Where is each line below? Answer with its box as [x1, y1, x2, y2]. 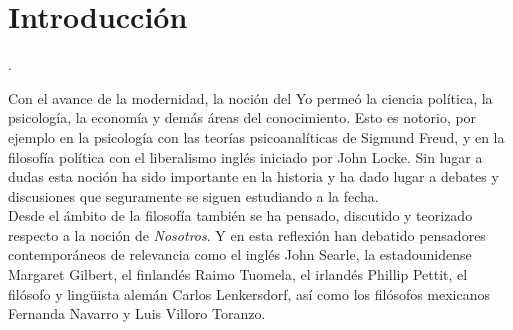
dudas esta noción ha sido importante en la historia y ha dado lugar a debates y [8, 166, 499, 187]
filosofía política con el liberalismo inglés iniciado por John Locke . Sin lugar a [8, 146, 483, 167]
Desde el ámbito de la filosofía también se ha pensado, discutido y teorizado [8, 205, 473, 226]
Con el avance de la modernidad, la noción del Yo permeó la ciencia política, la [8, 87, 493, 108]
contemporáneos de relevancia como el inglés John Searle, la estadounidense [8, 244, 472, 265]
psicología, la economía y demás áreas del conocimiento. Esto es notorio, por [8, 107, 477, 128]
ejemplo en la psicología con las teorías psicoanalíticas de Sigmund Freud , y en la [8, 126, 505, 147]
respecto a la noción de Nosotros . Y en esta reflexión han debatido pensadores [8, 224, 486, 245]
